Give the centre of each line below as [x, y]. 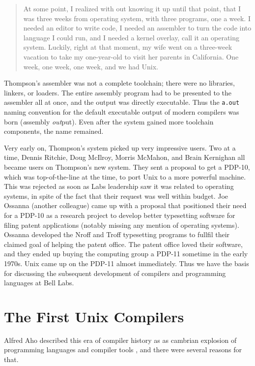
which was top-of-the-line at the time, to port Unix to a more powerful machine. [125, 176]
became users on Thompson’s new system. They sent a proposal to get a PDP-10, [127, 167]
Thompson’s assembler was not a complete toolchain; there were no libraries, [119, 83]
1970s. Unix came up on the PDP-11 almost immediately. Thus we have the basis [127, 263]
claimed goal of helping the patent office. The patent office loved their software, [123, 244]
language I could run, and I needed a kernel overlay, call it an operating [131, 37]
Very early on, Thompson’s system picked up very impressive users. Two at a [120, 147]
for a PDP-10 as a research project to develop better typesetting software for [120, 215]
